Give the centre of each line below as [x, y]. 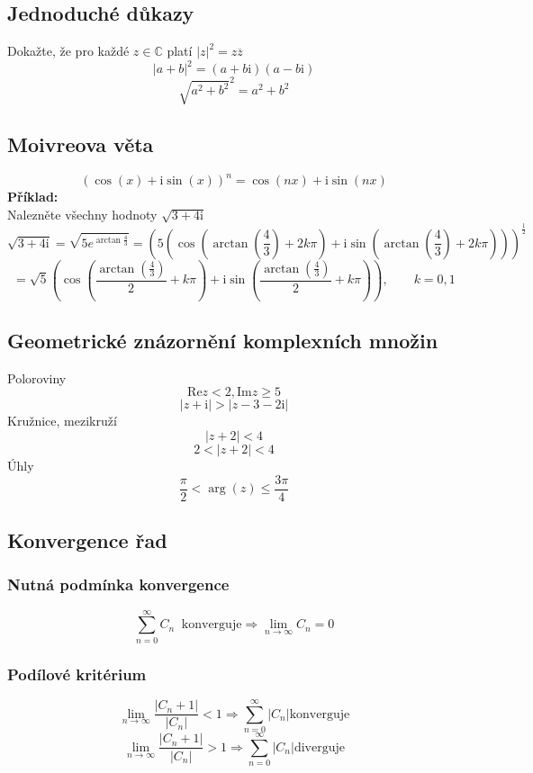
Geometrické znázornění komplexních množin [223, 340]
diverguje [319, 747]
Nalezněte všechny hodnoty [82, 214]
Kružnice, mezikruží [62, 421]
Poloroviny [37, 378]
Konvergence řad [87, 540]
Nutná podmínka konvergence [118, 584]
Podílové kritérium [77, 674]
